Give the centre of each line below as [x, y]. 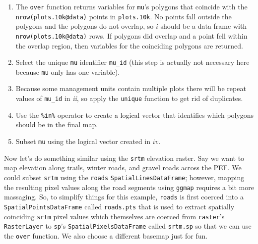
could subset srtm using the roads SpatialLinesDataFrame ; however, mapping [124, 177]
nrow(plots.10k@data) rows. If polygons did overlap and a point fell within [131, 35]
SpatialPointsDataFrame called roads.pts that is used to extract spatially [119, 206]
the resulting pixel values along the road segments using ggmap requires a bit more [129, 187]
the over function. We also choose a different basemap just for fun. [106, 235]
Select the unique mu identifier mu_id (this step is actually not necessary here [132, 62]
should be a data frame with [204, 26]
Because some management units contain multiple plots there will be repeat [131, 88]
